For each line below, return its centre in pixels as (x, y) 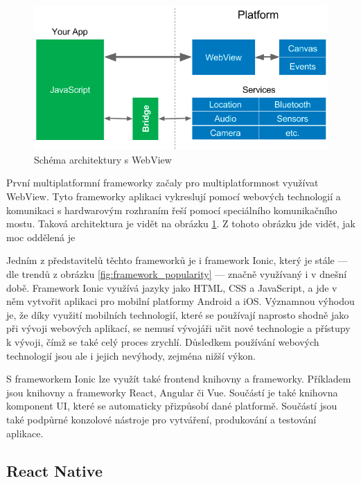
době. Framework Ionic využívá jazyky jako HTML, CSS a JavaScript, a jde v (172, 287)
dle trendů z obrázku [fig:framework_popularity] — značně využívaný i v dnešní (177, 274)
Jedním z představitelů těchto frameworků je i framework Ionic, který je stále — (177, 260)
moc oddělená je (41, 237)
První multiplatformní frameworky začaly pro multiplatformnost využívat (162, 183)
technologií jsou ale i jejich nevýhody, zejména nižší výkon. (131, 355)
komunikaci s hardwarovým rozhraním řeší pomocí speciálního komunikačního (172, 210)
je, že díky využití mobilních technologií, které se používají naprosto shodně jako (178, 314)
